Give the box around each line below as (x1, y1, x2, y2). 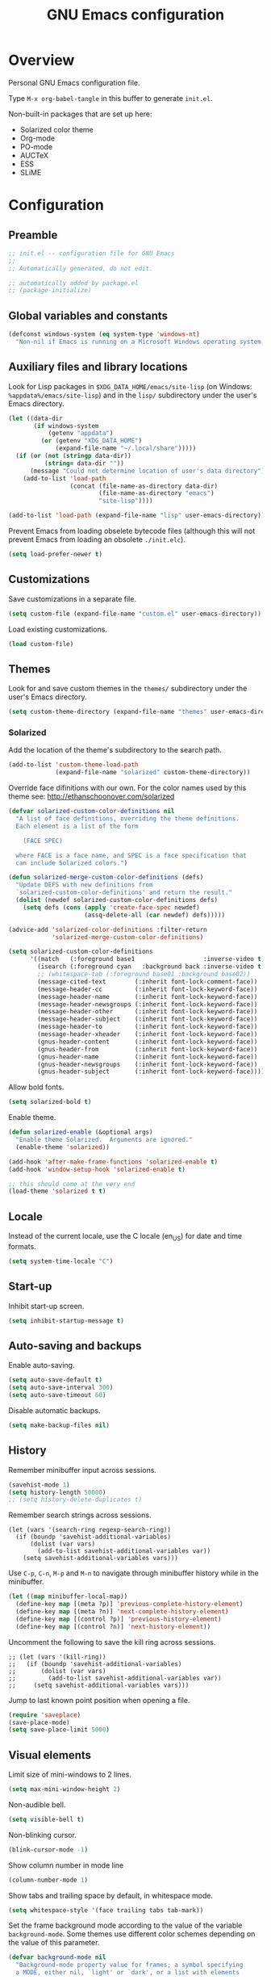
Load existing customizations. (8, 624, 107, 634)
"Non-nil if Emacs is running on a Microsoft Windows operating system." (15, 338, 269, 346)
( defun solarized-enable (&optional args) (8, 1128, 153, 1136)
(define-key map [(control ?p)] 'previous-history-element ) (15, 1615, 222, 1623)
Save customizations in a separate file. (8, 594, 137, 603)
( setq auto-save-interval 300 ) (8, 1383, 114, 1392)
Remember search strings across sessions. (8, 1510, 152, 1520)
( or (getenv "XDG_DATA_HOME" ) (40, 437, 143, 445)
